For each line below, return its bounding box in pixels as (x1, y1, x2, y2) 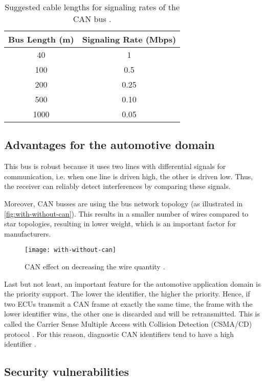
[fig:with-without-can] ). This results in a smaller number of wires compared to (4, 208, 249, 219)
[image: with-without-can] (25, 246, 116, 254)
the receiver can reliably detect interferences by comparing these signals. (4, 181, 231, 192)
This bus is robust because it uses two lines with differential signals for (4, 161, 226, 172)
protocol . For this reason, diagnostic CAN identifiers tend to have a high (4, 328, 234, 339)
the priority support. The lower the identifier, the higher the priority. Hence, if (4, 288, 250, 299)
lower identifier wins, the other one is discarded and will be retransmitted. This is (4, 308, 260, 319)
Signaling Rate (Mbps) (82, 33, 176, 45)
